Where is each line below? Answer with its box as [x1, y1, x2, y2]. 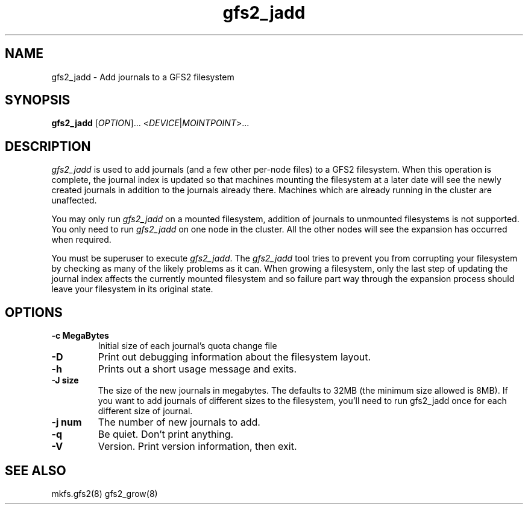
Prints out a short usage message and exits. [98, 363, 297, 376]
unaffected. [51, 195, 97, 206]
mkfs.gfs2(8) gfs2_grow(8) [51, 488, 158, 499]
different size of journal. [98, 406, 193, 417]
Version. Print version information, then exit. [98, 440, 297, 453]
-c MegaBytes [51, 330, 109, 341]
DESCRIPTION [5, 138, 91, 154]
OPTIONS [5, 304, 63, 320]
